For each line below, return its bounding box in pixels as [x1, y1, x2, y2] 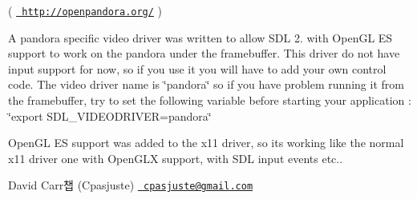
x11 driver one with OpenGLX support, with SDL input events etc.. [8, 149, 343, 166]
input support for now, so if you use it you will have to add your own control [8, 60, 387, 77]
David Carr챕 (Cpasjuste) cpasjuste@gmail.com [8, 177, 253, 193]
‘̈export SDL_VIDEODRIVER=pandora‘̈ [8, 107, 212, 124]
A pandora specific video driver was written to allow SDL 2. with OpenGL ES [8, 29, 393, 46]
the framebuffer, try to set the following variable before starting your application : [8, 92, 411, 109]
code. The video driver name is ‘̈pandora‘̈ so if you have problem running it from [8, 76, 404, 93]
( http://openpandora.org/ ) [8, 2, 163, 18]
